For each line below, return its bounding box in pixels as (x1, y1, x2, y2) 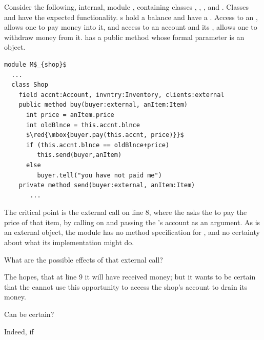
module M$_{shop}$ (4, 61, 67, 68)
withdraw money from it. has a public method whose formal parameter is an (4, 31, 245, 42)
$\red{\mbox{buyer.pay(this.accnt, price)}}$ (26, 131, 184, 139)
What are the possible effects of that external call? (4, 254, 163, 265)
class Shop (11, 81, 48, 89)
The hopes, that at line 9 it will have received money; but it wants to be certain (4, 271, 256, 282)
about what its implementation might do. (4, 237, 134, 248)
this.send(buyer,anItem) (37, 151, 122, 159)
